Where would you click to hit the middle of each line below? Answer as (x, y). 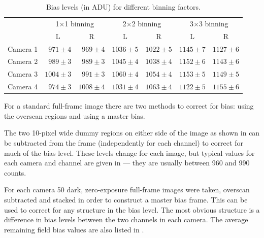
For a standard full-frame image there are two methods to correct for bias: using (129, 106)
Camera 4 (23, 87)
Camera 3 (23, 74)
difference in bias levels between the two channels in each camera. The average (126, 219)
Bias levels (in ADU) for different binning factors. (123, 7)
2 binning (146, 23)
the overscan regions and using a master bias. (75, 115)
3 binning (213, 23)
